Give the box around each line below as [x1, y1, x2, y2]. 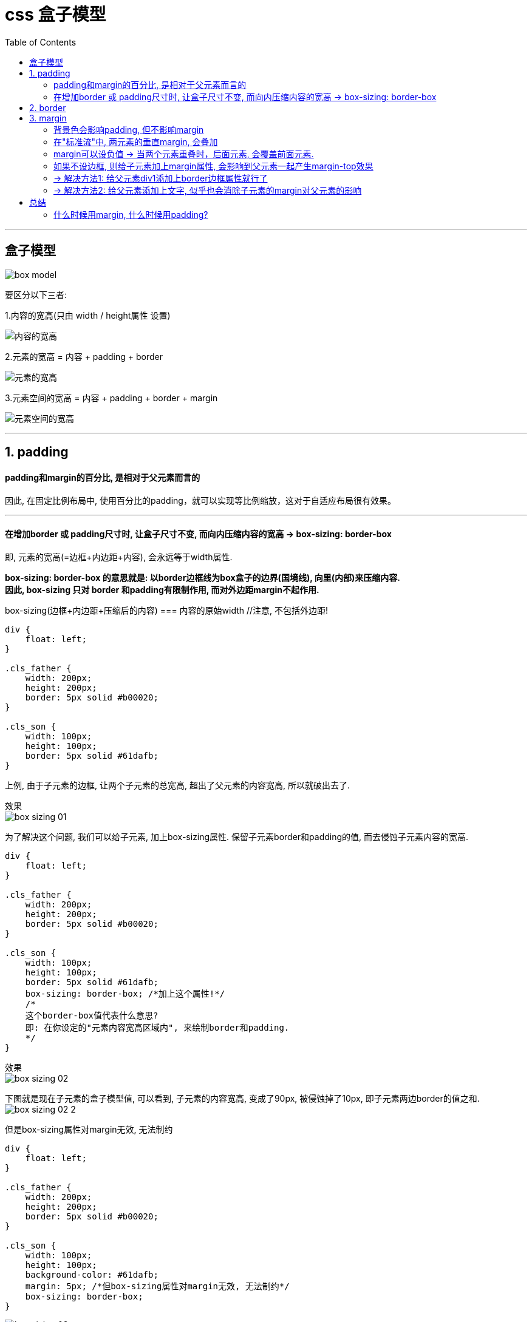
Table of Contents [5, 36, 77, 47]
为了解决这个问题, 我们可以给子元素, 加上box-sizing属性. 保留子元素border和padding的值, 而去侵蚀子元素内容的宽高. [5, 832, 469, 842]
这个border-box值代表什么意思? [25, 1011, 159, 1021]
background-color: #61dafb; [25, 1270, 159, 1280]
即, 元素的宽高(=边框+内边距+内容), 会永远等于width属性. [5, 552, 233, 563]
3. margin [29, 112, 67, 123]
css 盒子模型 [5, 4, 106, 25]
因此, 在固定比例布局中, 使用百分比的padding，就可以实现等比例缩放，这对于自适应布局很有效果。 [5, 495, 396, 506]
